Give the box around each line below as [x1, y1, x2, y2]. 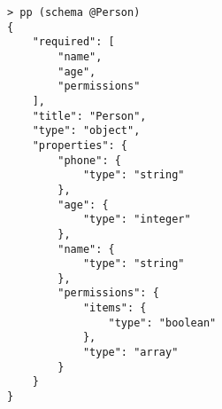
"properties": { [32, 138, 128, 152]
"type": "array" [82, 346, 179, 359]
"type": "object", [32, 124, 141, 138]
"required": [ [32, 35, 115, 49]
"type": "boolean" [108, 316, 217, 329]
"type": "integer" [82, 213, 191, 226]
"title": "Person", [32, 109, 147, 122]
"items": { [82, 302, 147, 315]
